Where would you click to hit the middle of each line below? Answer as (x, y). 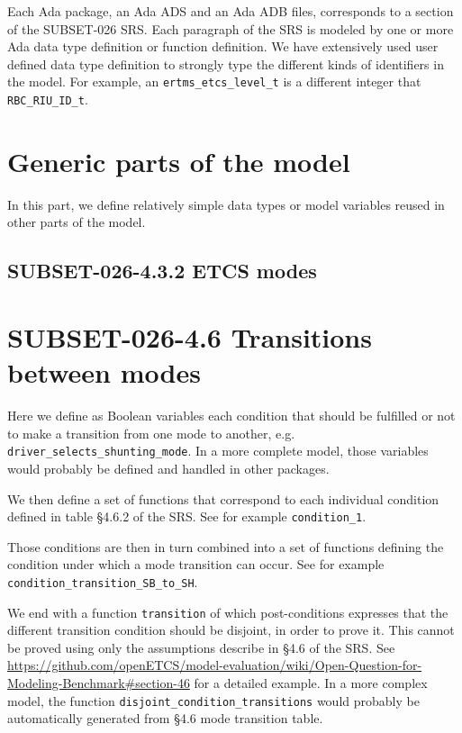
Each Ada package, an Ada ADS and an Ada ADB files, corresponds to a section (231, 11)
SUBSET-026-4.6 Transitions (190, 336)
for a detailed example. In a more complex (311, 683)
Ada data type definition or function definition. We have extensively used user (223, 46)
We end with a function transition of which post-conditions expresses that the (228, 612)
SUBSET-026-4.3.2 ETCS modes (162, 271)
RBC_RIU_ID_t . (48, 100)
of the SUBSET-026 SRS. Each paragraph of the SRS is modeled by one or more (231, 28)
